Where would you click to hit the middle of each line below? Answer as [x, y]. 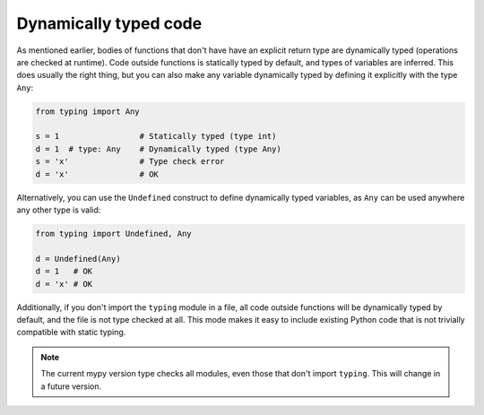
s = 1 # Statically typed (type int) [156, 136]
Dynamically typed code [109, 23]
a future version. [71, 386]
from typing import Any [88, 111]
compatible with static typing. [71, 333]
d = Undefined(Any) [78, 259]
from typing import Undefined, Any [113, 234]
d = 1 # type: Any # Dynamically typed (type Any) [158, 149]
